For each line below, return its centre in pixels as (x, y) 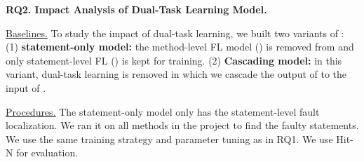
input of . (26, 87)
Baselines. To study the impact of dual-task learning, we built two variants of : (175, 33)
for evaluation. (47, 153)
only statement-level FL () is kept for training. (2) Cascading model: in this (174, 60)
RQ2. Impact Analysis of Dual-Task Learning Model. (136, 9)
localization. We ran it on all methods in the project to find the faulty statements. (182, 125)
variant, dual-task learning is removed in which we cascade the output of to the (176, 74)
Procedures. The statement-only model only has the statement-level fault (163, 111)
